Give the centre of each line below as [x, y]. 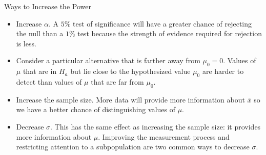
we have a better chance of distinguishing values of [96, 109]
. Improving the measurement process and [164, 136]
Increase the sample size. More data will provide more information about [130, 99]
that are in [40, 71]
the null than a [40, 33]
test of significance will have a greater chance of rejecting [162, 23]
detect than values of [49, 81]
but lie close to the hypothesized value [130, 71]
